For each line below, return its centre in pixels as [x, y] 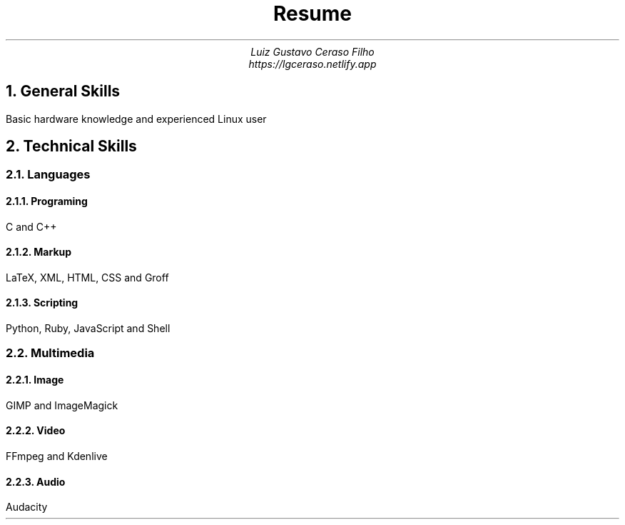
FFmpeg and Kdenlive [57, 456]
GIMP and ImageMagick [62, 405]
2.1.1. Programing [47, 201]
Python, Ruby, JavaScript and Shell [88, 329]
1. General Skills [63, 91]
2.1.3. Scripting [42, 303]
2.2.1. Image [35, 380]
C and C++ [31, 226]
